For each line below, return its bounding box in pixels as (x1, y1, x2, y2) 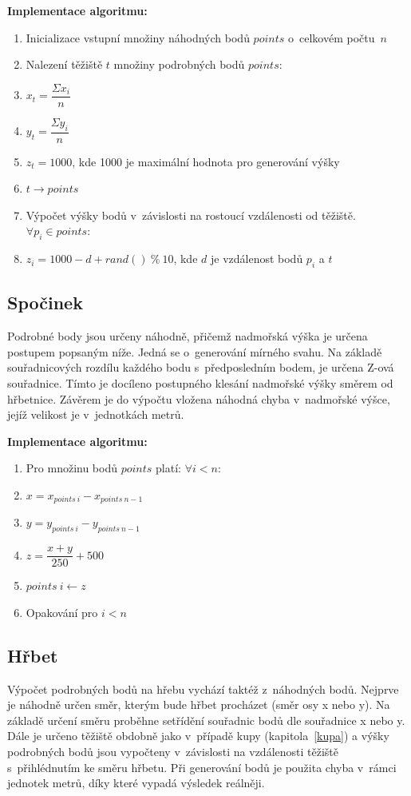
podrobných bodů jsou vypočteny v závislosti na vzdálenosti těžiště (7, 743, 339, 760)
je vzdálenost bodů (210, 250, 303, 267)
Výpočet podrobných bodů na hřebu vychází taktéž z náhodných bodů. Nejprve (7, 680, 399, 697)
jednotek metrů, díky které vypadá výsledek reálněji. (7, 774, 265, 791)
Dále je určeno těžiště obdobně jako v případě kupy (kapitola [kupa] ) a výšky (7, 727, 389, 744)
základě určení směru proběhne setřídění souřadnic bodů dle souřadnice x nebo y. (7, 711, 405, 728)
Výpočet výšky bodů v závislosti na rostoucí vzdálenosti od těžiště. (26, 206, 356, 223)
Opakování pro (26, 603, 98, 620)
